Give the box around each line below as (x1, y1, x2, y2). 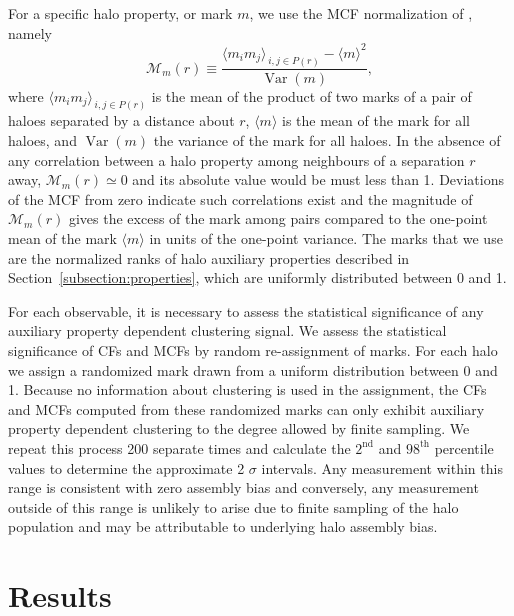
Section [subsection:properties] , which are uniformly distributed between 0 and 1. (8, 267, 507, 288)
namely (8, 22, 52, 43)
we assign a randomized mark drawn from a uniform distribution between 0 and (8, 359, 498, 380)
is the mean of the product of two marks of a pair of (151, 85, 472, 106)
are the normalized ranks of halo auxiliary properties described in (8, 247, 410, 268)
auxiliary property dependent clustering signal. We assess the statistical (8, 320, 447, 341)
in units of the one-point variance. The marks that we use (149, 228, 503, 248)
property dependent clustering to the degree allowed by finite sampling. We (8, 418, 470, 439)
